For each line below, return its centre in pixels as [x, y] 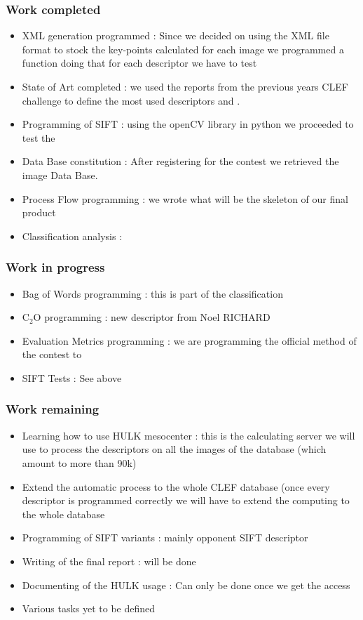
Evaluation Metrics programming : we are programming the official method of [189, 340]
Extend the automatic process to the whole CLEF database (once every [176, 486]
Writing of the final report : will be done [109, 561]
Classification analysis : [72, 236]
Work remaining [53, 409]
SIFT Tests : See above [72, 377]
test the [39, 137]
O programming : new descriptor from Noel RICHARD [152, 317]
